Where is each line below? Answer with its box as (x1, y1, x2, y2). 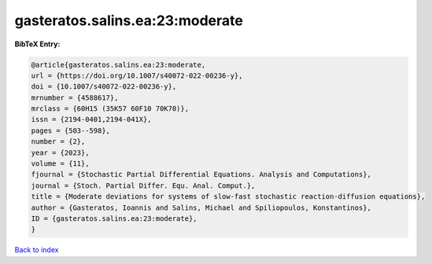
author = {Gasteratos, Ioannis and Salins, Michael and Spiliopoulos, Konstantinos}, (31, 203, 371, 212)
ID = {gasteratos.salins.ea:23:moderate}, (31, 214, 198, 223)
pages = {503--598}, (31, 126, 110, 135)
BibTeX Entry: (14, 39, 61, 49)
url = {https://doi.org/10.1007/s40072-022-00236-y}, (31, 71, 243, 80)
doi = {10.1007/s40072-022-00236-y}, (31, 82, 177, 91)
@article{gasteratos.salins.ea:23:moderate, (31, 60, 206, 69)
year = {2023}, (31, 148, 90, 157)
